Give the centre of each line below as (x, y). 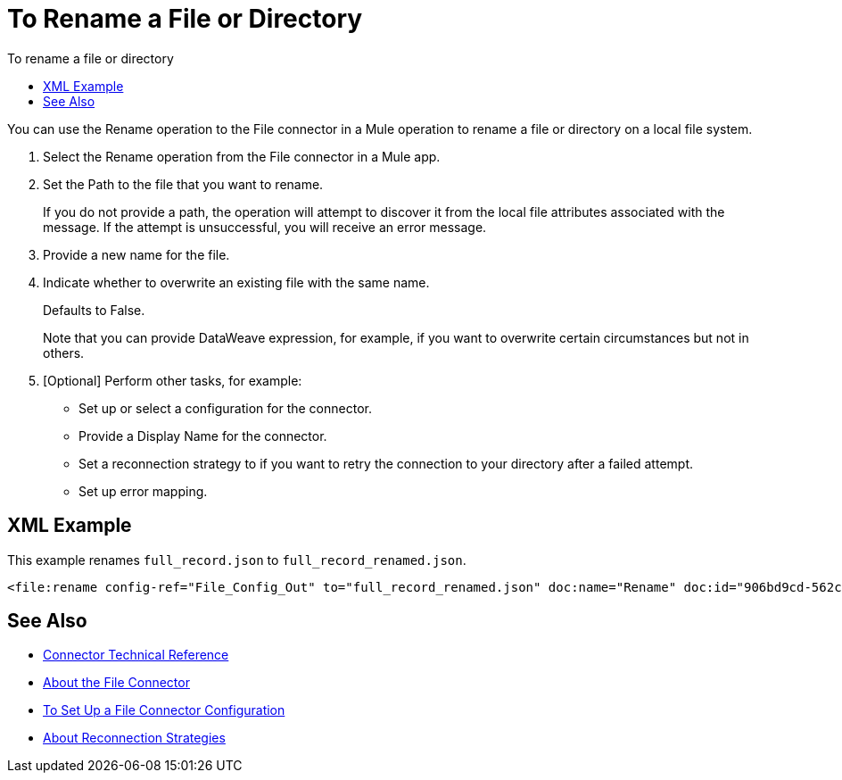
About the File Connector (116, 683)
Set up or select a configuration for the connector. (225, 408)
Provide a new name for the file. (136, 254)
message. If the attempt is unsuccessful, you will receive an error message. (265, 227)
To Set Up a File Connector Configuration (164, 710)
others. (64, 353)
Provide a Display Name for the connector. (203, 436)
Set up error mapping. (143, 491)
